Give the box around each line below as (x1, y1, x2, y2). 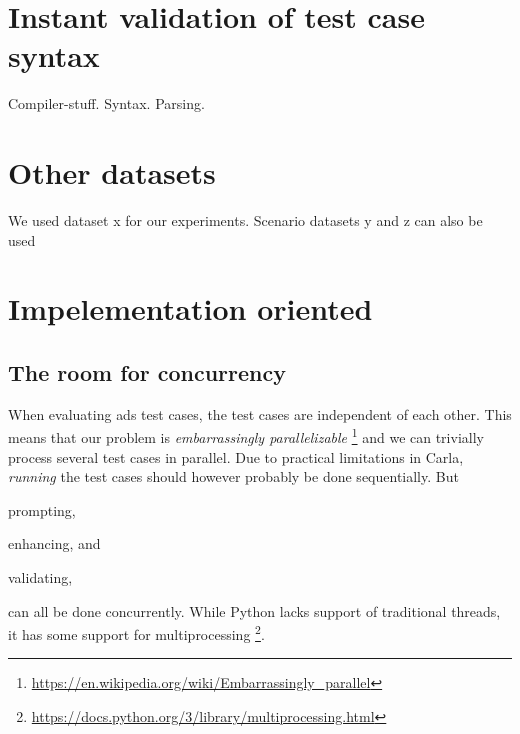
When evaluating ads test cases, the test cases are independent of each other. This (8, 403, 512, 424)
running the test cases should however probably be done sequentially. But (8, 466, 459, 487)
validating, (8, 567, 73, 588)
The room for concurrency (8, 356, 286, 387)
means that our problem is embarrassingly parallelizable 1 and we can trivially (8, 424, 484, 448)
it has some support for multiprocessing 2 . (8, 621, 265, 644)
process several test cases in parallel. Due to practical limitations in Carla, (8, 446, 464, 467)
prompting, (8, 499, 76, 520)
